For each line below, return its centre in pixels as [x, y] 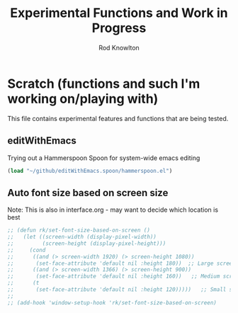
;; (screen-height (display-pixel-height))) [87, 243]
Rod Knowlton [119, 47]
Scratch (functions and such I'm [104, 84]
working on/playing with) [83, 99]
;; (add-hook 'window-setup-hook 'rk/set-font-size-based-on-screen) [112, 302]
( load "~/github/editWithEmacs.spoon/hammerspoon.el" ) [90, 171]
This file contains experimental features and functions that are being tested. [118, 118]
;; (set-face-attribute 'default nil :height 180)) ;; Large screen [121, 263]
